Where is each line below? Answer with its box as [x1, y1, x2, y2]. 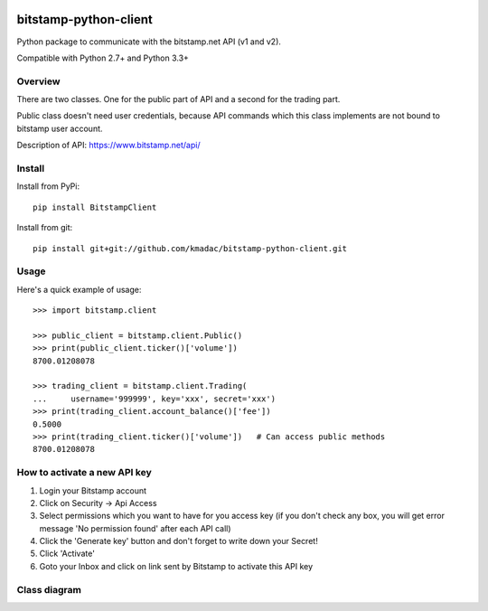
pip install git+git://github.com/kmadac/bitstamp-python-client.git [33, 243, 348, 253]
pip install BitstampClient [33, 202, 157, 212]
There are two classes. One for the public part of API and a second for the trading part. [16, 94, 341, 105]
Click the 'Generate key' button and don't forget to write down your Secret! [39, 536, 318, 547]
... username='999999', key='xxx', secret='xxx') [33, 393, 276, 404]
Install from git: [16, 222, 73, 233]
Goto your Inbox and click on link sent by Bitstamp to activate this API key [39, 560, 314, 571]
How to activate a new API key [16, 466, 153, 479]
